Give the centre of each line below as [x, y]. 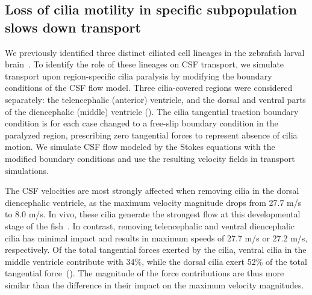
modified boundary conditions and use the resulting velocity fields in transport [150, 158]
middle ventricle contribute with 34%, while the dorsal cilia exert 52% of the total [156, 261]
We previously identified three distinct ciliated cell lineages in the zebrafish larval [155, 52]
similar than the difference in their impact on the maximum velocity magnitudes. [154, 284]
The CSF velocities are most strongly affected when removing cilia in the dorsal [152, 191]
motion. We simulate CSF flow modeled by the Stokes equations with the [140, 147]
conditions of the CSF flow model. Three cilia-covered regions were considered [149, 88]
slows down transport [73, 27]
